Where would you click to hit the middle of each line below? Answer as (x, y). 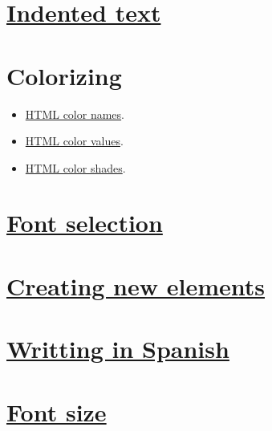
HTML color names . (75, 114)
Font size (57, 411)
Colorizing (64, 75)
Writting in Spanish (118, 349)
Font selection (85, 223)
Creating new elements (136, 285)
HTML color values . (74, 141)
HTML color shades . (75, 167)
